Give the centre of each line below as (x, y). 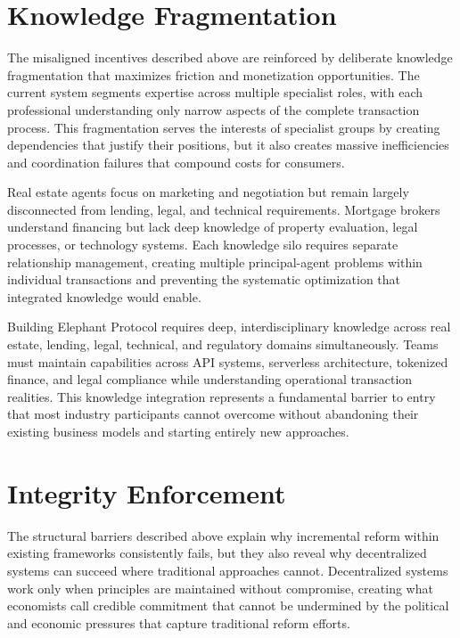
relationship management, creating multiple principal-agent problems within (215, 262)
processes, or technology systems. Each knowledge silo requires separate (203, 245)
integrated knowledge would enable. (104, 296)
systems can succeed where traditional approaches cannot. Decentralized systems (228, 570)
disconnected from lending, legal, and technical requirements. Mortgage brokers (224, 209)
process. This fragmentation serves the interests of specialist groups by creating (224, 127)
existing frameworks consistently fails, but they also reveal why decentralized (217, 553)
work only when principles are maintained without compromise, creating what (220, 588)
